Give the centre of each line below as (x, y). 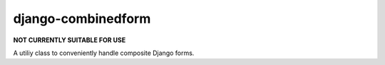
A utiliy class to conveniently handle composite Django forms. (104, 53)
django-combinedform (82, 19)
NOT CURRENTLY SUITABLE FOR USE (70, 40)
